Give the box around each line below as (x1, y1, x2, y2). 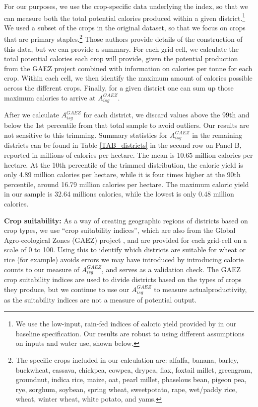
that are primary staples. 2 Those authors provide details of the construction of (4, 32, 243, 44)
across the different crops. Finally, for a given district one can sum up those (4, 83, 234, 93)
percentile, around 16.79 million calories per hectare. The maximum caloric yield (4, 179, 249, 189)
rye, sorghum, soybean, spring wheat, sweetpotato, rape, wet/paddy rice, (15, 384, 237, 394)
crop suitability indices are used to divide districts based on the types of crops (4, 274, 242, 285)
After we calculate (4, 109, 59, 120)
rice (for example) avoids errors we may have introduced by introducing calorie (4, 254, 244, 264)
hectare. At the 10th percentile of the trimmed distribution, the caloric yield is (4, 159, 243, 170)
